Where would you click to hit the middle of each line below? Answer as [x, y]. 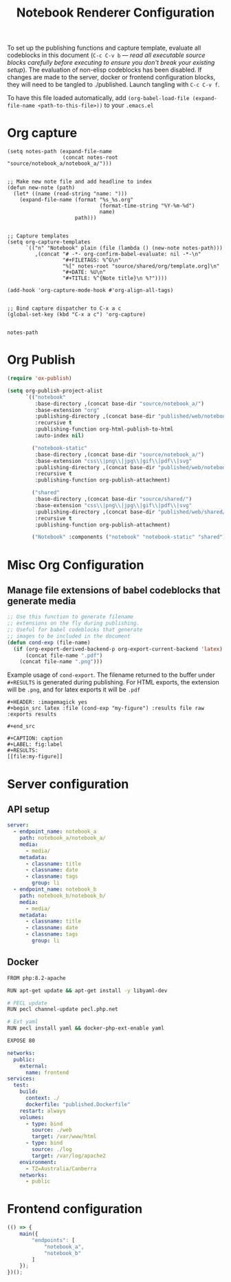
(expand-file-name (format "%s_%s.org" [77, 200]
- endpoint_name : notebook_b [55, 889]
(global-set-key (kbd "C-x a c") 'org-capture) [77, 315]
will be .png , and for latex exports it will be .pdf [74, 690]
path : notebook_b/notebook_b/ [63, 896]
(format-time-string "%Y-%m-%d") [147, 206]
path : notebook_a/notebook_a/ [63, 838]
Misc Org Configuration [76, 565]
